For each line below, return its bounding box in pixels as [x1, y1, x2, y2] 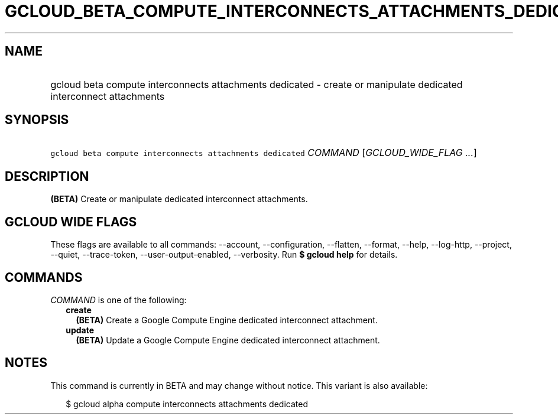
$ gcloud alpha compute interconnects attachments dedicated [66, 398, 308, 409]
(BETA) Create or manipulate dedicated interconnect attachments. [50, 194, 308, 204]
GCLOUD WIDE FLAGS [5, 214, 137, 229]
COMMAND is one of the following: [50, 294, 187, 305]
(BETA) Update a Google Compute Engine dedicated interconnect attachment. [76, 334, 380, 345]
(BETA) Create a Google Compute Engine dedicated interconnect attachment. [76, 314, 378, 325]
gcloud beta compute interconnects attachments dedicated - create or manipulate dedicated [50, 78, 463, 90]
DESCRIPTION [5, 168, 89, 184]
